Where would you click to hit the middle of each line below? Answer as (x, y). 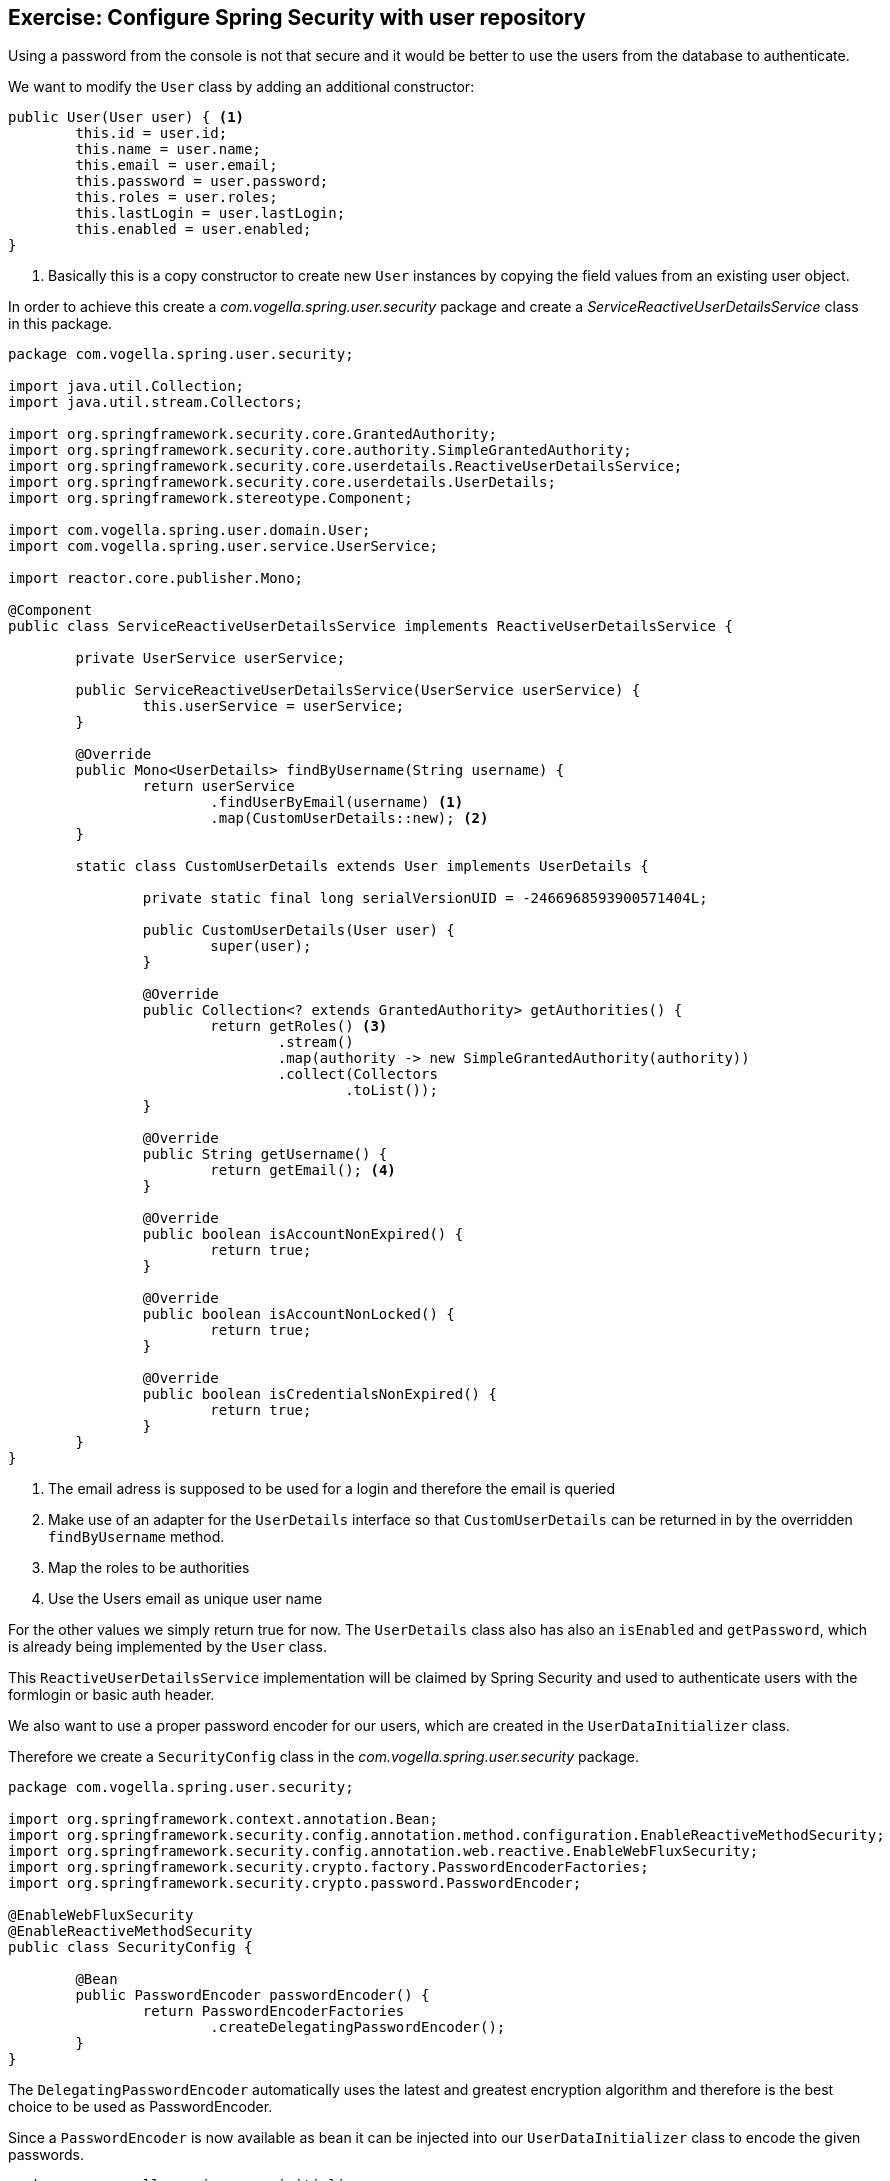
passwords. (46, 2155)
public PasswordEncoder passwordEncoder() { (252, 1995)
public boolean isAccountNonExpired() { (303, 1234)
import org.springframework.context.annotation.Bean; (223, 1819)
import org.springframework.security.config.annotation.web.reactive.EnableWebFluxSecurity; (383, 1851)
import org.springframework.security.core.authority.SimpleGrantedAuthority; (320, 450)
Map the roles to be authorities (149, 1568)
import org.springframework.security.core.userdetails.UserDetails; (282, 482)
